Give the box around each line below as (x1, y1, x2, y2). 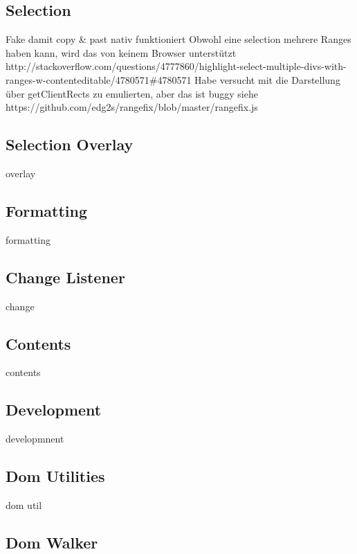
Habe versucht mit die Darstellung (194, 72, 340, 87)
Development (6, 399, 102, 420)
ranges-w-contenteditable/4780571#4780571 (6, 72, 192, 87)
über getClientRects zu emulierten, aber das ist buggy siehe (6, 86, 258, 100)
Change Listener (6, 266, 125, 287)
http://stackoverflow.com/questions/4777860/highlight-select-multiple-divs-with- (6, 59, 347, 73)
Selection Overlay (6, 134, 134, 155)
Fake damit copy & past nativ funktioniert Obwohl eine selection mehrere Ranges (6, 32, 351, 46)
